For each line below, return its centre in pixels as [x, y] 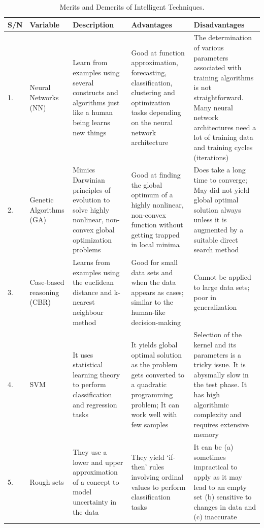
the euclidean [93, 282]
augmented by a [219, 229]
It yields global [154, 344]
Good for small [155, 262]
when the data [154, 282]
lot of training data [223, 137]
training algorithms [224, 77]
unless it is [210, 219]
